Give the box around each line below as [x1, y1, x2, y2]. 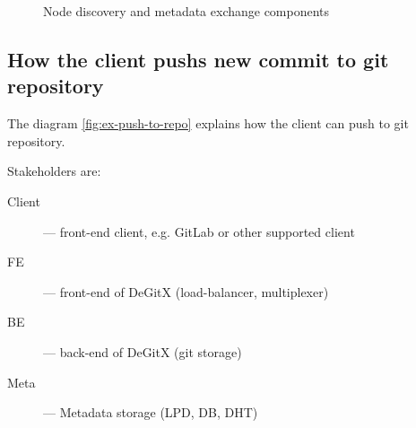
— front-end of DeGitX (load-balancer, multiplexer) [43, 282, 329, 301]
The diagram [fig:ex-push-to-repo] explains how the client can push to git [7, 114, 409, 133]
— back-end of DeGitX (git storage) [43, 342, 242, 361]
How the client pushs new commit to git [7, 45, 389, 73]
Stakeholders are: [7, 162, 101, 180]
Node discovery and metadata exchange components [43, 2, 330, 20]
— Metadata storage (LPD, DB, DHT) [43, 403, 258, 422]
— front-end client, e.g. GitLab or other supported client [43, 222, 355, 240]
